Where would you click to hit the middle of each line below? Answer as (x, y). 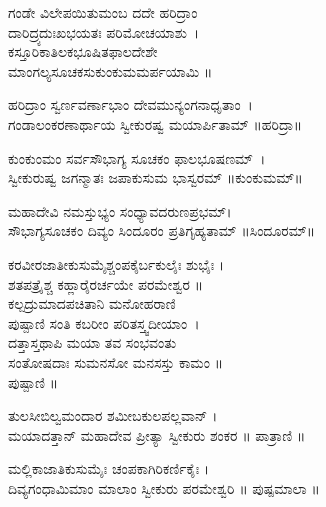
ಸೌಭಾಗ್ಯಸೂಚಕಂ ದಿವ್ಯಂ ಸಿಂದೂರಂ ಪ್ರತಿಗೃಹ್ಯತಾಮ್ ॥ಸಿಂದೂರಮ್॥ (162, 230)
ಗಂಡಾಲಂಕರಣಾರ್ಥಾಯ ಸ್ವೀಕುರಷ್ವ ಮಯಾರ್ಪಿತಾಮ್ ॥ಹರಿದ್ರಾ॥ (155, 123)
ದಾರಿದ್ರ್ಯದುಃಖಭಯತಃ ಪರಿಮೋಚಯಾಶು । (104, 31)
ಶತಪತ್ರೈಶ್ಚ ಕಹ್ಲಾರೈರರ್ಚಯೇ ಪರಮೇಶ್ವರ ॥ (106, 283)
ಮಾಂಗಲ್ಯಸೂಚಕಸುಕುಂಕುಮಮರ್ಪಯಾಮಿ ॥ (110, 70)
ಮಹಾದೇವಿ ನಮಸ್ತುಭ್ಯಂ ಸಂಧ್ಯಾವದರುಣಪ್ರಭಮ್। (120, 210)
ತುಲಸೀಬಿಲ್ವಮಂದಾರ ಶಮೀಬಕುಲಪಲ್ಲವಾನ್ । (113, 415)
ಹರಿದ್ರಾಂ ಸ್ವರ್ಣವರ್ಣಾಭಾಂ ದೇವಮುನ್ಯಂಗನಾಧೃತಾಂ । (130, 104)
